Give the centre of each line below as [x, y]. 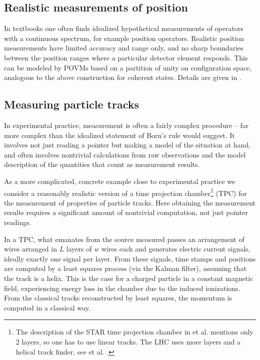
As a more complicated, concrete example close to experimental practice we [120, 181]
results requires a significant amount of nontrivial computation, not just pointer [126, 212]
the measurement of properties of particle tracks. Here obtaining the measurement [130, 202]
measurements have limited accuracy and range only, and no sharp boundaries [124, 48]
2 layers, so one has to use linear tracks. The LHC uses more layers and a [128, 341]
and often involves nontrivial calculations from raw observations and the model [125, 154]
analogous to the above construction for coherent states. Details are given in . [123, 77]
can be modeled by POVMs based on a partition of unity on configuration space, [128, 67]
